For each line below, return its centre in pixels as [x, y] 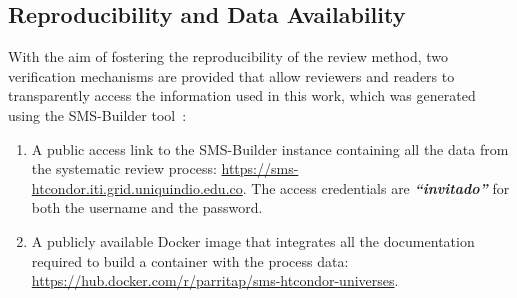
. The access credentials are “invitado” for [376, 187]
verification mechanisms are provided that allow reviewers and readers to [231, 75]
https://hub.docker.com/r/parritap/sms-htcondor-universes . [215, 280]
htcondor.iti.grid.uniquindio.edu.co [137, 187]
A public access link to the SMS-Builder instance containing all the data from [270, 148]
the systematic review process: [124, 168]
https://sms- [260, 168]
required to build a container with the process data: [190, 260]
